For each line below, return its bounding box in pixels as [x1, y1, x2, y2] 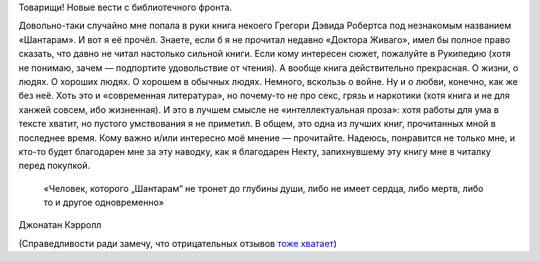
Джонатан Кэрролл [18, 219, 102, 231]
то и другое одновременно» [43, 196, 165, 209]
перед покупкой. [18, 160, 90, 172]
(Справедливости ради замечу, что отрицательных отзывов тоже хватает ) [18, 237, 337, 249]
